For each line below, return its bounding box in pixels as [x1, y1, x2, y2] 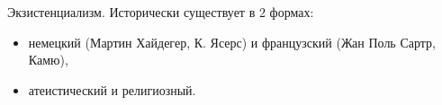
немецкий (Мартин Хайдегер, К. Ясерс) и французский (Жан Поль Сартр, [28, 32, 436, 51]
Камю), [28, 50, 68, 69]
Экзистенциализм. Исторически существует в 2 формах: [7, 3, 314, 21]
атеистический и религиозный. [28, 80, 196, 99]
